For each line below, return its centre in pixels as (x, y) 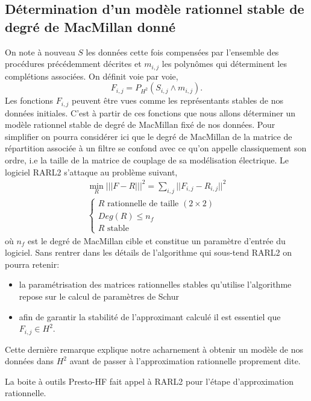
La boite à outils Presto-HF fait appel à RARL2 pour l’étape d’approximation (149, 381)
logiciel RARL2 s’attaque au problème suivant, (91, 172)
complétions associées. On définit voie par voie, (92, 76)
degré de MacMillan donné (90, 26)
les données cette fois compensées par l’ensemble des (182, 52)
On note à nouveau (40, 52)
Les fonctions (29, 100)
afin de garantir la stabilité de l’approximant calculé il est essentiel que (150, 316)
